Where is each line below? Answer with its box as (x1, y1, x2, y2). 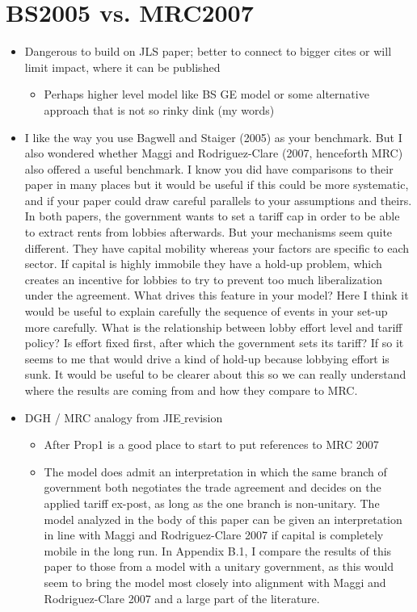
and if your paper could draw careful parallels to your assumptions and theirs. (24, 191, 412, 208)
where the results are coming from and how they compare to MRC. (24, 382, 358, 398)
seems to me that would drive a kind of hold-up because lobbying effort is (24, 350, 390, 367)
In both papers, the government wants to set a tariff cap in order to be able (24, 207, 400, 224)
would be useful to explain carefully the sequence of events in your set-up (24, 303, 388, 320)
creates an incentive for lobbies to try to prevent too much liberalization (24, 270, 382, 287)
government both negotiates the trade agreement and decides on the (44, 479, 381, 496)
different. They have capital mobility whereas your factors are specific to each (24, 239, 410, 256)
